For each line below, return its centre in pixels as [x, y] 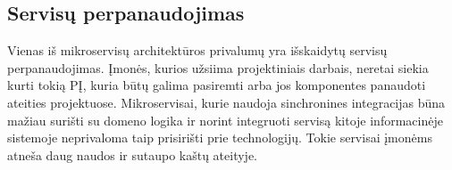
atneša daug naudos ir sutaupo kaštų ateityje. [132, 154]
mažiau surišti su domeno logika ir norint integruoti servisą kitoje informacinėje [225, 120]
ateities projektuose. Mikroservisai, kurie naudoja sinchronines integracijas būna [226, 102]
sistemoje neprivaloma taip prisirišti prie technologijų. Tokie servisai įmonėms [220, 138]
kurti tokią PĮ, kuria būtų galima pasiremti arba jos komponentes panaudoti [217, 85]
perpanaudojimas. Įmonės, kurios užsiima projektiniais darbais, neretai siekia [218, 67]
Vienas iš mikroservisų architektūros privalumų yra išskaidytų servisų [197, 50]
